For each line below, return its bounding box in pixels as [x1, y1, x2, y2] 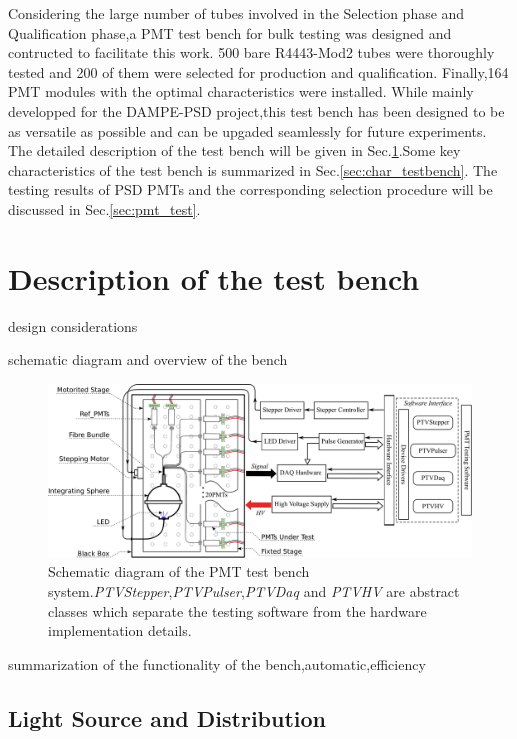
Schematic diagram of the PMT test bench [48, 561, 310, 582]
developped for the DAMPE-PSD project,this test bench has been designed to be [8, 100, 505, 121]
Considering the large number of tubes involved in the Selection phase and [8, 3, 465, 23]
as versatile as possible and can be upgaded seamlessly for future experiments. [8, 120, 487, 141]
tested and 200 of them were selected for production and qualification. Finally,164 [8, 61, 509, 82]
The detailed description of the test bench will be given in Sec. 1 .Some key [8, 140, 461, 161]
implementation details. [48, 620, 192, 641]
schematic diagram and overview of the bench [8, 349, 288, 370]
